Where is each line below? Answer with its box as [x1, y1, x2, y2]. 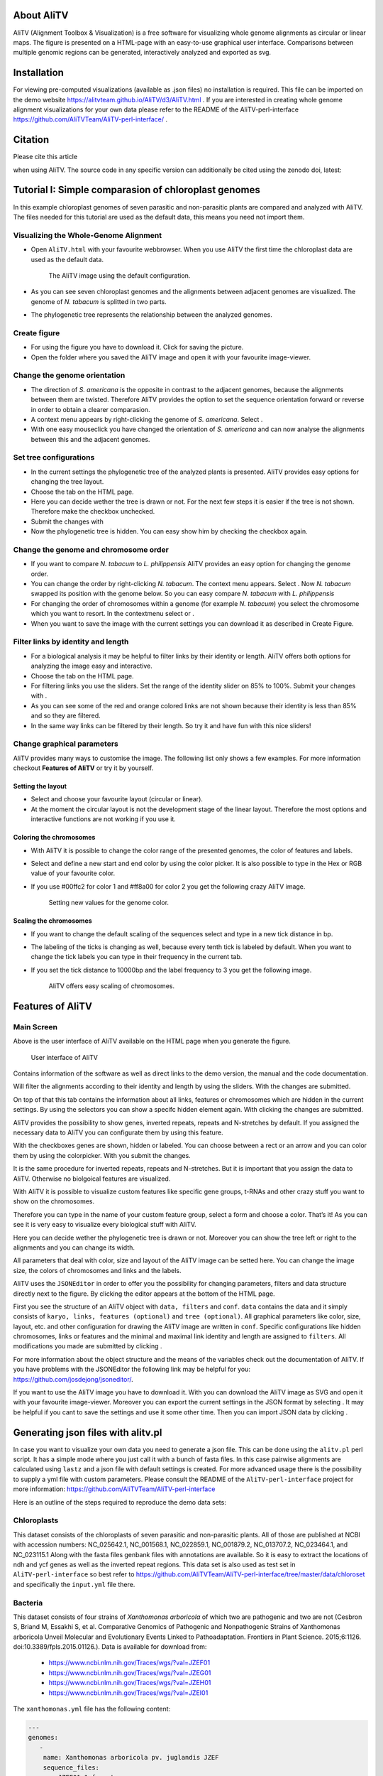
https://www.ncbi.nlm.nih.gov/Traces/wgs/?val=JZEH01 [48, 1679, 211, 1687]
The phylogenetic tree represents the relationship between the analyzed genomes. [30, 310, 272, 319]
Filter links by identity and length [13, 637, 129, 646]
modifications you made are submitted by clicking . [13, 1342, 162, 1350]
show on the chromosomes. [13, 1197, 95, 1206]
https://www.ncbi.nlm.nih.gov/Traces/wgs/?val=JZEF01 [48, 1659, 211, 1667]
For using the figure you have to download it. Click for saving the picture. [30, 343, 244, 352]
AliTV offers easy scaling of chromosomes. [48, 982, 175, 990]
